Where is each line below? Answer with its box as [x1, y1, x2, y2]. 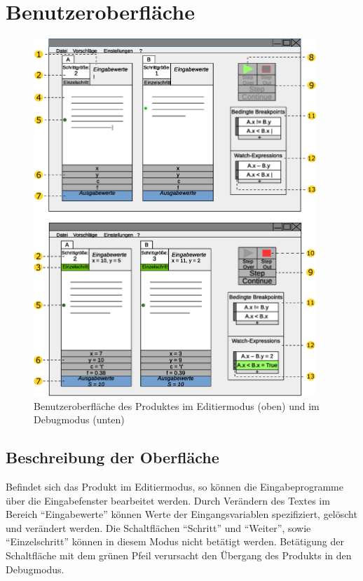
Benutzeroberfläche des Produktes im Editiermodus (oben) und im [34, 398, 320, 413]
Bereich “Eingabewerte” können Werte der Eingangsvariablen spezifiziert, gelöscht [6, 507, 357, 521]
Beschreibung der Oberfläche [6, 446, 219, 468]
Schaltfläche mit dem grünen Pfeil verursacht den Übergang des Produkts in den [6, 547, 352, 562]
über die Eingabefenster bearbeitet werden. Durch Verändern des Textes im [6, 493, 330, 507]
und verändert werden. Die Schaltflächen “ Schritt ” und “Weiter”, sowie [6, 520, 311, 535]
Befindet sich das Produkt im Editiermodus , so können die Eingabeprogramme [6, 479, 343, 493]
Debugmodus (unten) [34, 412, 125, 427]
